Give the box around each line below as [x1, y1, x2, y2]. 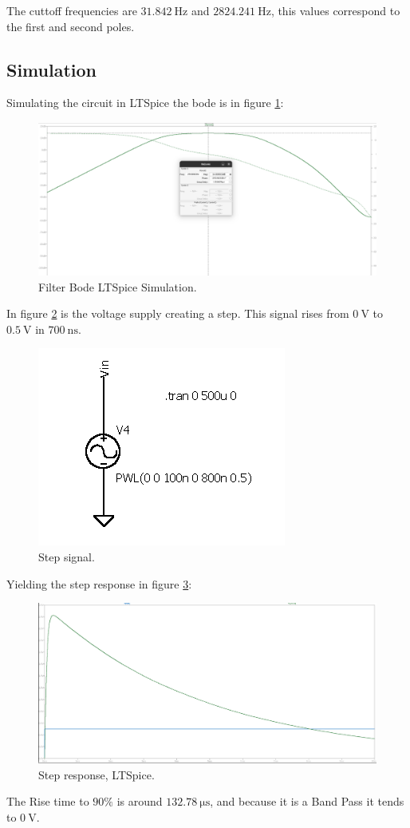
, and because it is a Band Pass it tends [210, 793, 404, 810]
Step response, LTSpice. [38, 766, 155, 782]
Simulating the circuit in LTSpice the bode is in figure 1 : [6, 94, 284, 111]
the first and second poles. [6, 18, 135, 34]
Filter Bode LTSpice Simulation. [38, 278, 197, 295]
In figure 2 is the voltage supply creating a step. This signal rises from [6, 305, 349, 322]
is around [116, 793, 163, 810]
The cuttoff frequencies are [6, 2, 137, 18]
